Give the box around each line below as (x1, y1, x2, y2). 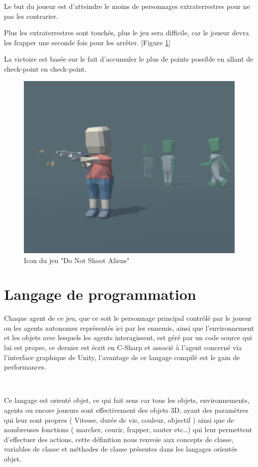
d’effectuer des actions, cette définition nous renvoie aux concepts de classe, (4, 434, 234, 444)
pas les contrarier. (4, 10, 58, 21)
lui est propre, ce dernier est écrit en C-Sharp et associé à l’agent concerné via (4, 342, 242, 353)
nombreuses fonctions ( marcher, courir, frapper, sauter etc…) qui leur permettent (4, 424, 253, 435)
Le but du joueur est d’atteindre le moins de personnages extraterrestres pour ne (4, 1, 250, 11)
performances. (4, 362, 46, 372)
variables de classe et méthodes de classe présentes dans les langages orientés (4, 444, 238, 454)
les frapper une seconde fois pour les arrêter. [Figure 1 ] (4, 37, 171, 47)
